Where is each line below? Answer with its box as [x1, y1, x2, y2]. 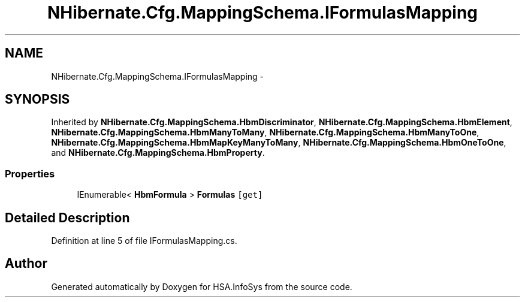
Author [5, 256, 47, 271]
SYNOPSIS [5, 92, 70, 107]
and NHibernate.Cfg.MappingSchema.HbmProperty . [51, 147, 265, 158]
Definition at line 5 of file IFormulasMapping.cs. [51, 235, 237, 246]
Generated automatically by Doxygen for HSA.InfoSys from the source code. [51, 281, 352, 292]
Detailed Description [5, 210, 130, 225]
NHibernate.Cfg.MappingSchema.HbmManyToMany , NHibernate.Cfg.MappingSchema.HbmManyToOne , [51, 127, 479, 138]
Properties [5, 167, 55, 180]
